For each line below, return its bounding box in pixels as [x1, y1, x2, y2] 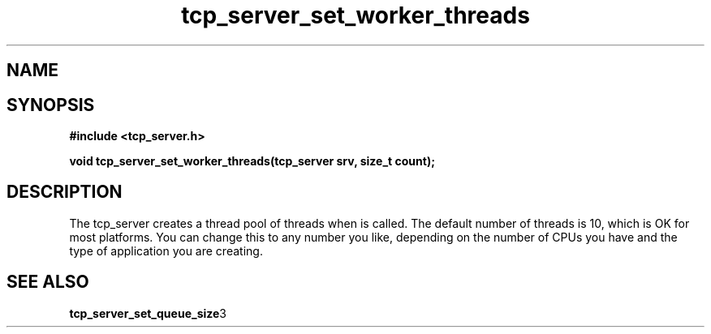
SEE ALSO [6, 272, 89, 293]
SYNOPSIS [6, 94, 95, 115]
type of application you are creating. [69, 243, 263, 258]
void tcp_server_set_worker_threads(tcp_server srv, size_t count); [69, 154, 435, 169]
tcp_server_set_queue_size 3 [69, 306, 226, 320]
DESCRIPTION [6, 182, 123, 203]
